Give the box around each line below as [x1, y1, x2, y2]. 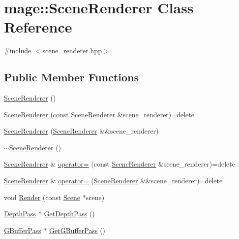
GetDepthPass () [44, 208, 95, 219]
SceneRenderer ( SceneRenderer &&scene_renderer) [4, 126, 159, 136]
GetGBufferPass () [49, 225, 106, 235]
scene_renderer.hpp [42, 45, 102, 56]
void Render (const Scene [4, 192, 81, 202]
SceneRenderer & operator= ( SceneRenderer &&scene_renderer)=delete [4, 175, 223, 186]
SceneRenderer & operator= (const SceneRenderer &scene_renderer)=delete [4, 159, 235, 169]
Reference [4, 17, 72, 37]
